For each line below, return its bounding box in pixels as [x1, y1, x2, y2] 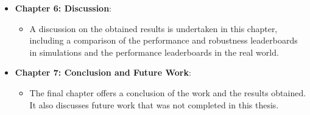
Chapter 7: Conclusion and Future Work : [15, 66, 191, 79]
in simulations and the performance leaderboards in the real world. [29, 45, 279, 58]
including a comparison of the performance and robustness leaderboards [29, 34, 298, 47]
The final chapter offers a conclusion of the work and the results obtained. [29, 86, 306, 99]
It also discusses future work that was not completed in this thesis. [29, 98, 279, 111]
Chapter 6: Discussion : [15, 2, 112, 14]
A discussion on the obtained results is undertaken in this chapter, [29, 22, 278, 34]
